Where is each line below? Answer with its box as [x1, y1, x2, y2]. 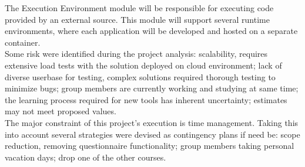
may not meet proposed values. [5, 105, 116, 117]
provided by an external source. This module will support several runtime [5, 13, 270, 25]
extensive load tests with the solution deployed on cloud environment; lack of [5, 59, 282, 71]
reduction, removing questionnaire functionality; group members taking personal [5, 139, 294, 152]
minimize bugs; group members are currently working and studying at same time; [5, 82, 299, 94]
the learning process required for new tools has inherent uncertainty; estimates [5, 93, 287, 105]
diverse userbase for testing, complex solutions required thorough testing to [5, 70, 276, 83]
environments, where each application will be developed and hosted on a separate [5, 25, 298, 37]
